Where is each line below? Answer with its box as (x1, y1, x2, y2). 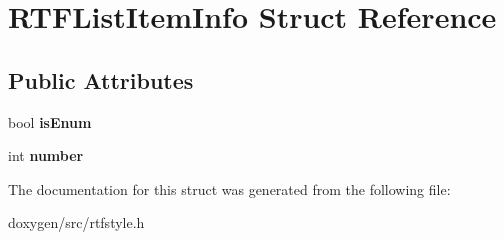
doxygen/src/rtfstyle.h (8, 212, 145, 233)
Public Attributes (8, 64, 194, 95)
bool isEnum (8, 111, 92, 132)
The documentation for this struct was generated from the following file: (8, 178, 451, 199)
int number (8, 145, 84, 166)
